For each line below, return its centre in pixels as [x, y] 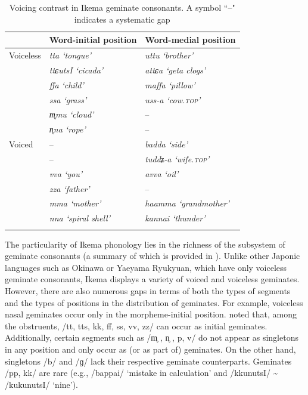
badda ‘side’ [166, 144]
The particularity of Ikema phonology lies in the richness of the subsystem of [145, 244]
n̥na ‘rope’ [67, 129]
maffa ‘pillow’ [170, 84]
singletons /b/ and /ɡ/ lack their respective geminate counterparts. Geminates [148, 361]
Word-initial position [93, 40]
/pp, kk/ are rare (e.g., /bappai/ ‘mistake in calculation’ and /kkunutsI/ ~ [141, 373]
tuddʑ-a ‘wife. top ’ [177, 158]
